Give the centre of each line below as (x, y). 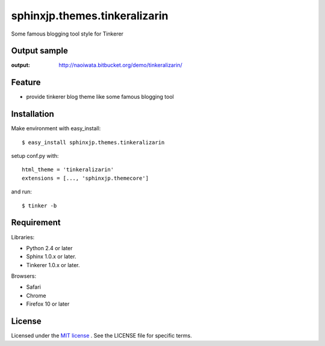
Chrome (36, 295)
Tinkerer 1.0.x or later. (53, 265)
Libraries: (23, 237)
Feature (26, 82)
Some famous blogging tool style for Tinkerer (67, 34)
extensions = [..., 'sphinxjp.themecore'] (85, 178)
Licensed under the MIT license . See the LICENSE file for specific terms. (101, 336)
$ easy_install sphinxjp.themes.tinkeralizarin (93, 142)
